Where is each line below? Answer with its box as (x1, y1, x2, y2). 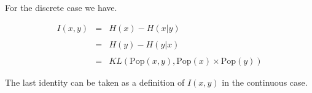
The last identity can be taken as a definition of (5, 75, 185, 88)
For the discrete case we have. (5, 1, 117, 13)
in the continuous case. (222, 75, 308, 88)
